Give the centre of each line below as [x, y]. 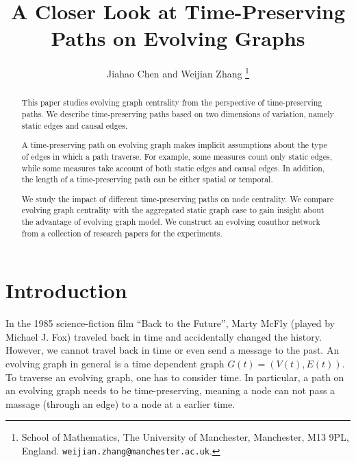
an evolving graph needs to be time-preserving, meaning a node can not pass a [170, 390]
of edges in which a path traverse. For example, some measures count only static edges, [177, 156]
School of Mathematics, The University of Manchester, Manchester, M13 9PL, [185, 437]
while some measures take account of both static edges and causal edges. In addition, [173, 168]
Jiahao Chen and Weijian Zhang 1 [178, 72]
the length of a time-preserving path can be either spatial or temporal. [147, 179]
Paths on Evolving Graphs [178, 38]
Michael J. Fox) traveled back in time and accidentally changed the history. [164, 336]
